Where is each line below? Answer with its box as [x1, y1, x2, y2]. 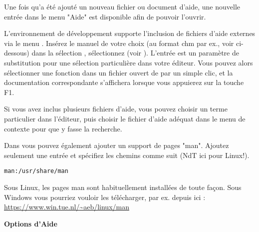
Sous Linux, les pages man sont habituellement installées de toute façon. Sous [4, 181, 242, 192]
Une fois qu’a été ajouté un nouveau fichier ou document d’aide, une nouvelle [4, 1, 241, 11]
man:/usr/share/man [4, 167, 68, 175]
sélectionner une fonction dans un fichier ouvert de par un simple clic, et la [4, 67, 233, 77]
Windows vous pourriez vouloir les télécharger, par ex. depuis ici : [4, 191, 206, 202]
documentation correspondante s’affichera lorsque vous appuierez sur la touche [4, 77, 244, 87]
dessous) [4, 47, 29, 58]
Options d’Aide [4, 218, 57, 228]
